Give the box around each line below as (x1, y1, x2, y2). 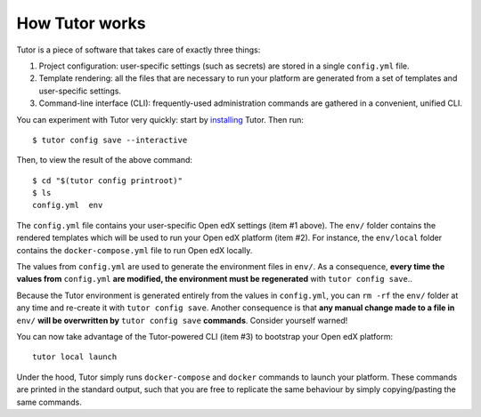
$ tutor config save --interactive (32, 134, 188, 145)
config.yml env (32, 200, 103, 211)
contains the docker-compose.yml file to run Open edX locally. (16, 245, 253, 255)
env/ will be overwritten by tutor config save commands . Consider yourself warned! (16, 315, 348, 325)
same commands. (16, 397, 82, 407)
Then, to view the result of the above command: (16, 155, 193, 165)
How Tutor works (16, 13, 146, 33)
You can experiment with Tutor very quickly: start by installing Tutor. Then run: (16, 114, 305, 124)
